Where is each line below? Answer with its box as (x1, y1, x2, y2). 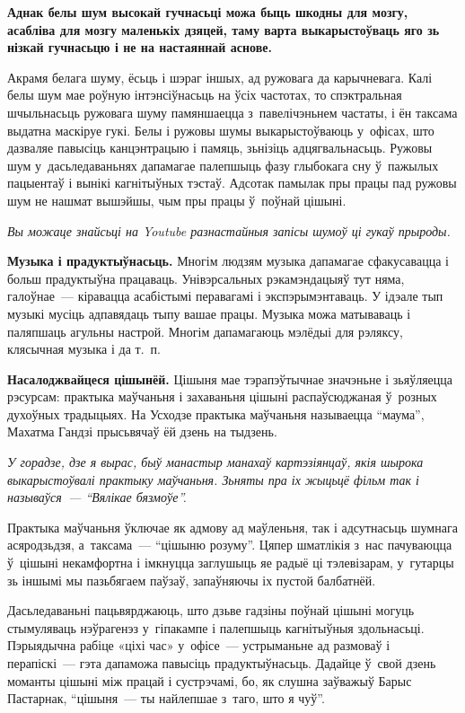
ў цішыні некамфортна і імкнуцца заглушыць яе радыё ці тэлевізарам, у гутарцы (7, 553, 454, 572)
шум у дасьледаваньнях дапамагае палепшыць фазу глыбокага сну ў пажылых (7, 155, 439, 174)
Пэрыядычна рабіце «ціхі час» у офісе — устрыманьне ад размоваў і (7, 636, 390, 655)
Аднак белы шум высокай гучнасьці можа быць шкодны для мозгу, (7, 3, 408, 21)
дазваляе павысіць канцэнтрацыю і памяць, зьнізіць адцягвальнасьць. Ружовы (7, 138, 433, 157)
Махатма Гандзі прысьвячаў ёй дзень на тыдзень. (7, 422, 277, 441)
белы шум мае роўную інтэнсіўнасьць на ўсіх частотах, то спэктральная (7, 85, 402, 104)
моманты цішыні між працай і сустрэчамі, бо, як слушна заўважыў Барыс (7, 671, 412, 690)
